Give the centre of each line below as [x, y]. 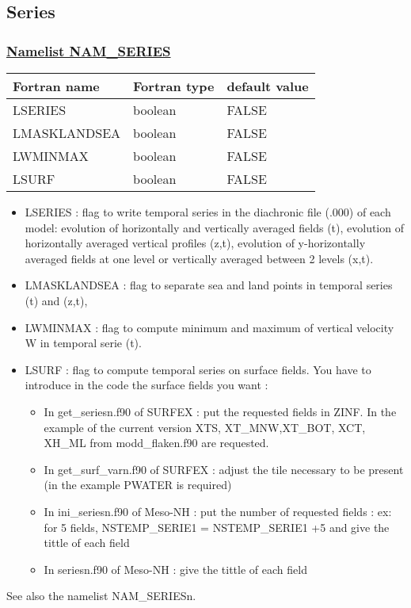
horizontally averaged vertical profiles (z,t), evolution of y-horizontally [195, 243]
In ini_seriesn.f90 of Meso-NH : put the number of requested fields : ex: [218, 511]
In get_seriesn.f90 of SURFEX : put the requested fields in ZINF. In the [220, 411]
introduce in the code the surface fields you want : [147, 385]
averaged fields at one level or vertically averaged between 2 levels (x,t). [199, 258]
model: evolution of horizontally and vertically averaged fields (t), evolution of [214, 227]
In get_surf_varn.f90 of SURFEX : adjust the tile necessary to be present [224, 469]
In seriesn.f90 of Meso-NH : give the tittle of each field [175, 569]
